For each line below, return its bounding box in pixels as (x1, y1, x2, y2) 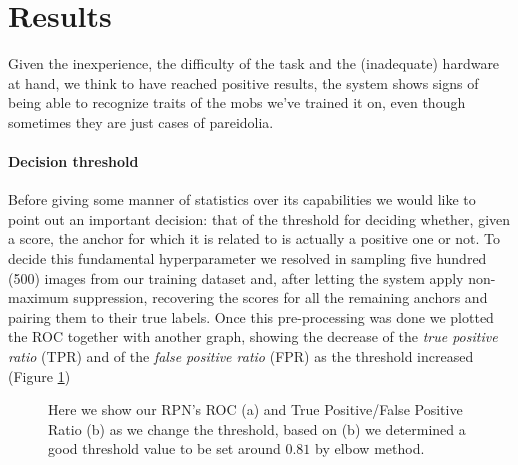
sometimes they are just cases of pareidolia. (8, 111, 274, 132)
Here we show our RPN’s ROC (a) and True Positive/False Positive (48, 399, 463, 420)
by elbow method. (315, 438, 425, 459)
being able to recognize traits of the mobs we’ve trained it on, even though (8, 92, 466, 113)
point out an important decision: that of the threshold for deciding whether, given (8, 208, 511, 229)
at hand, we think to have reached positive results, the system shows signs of (8, 72, 479, 93)
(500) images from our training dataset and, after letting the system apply (8, 267, 464, 288)
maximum (8, 287, 69, 308)
